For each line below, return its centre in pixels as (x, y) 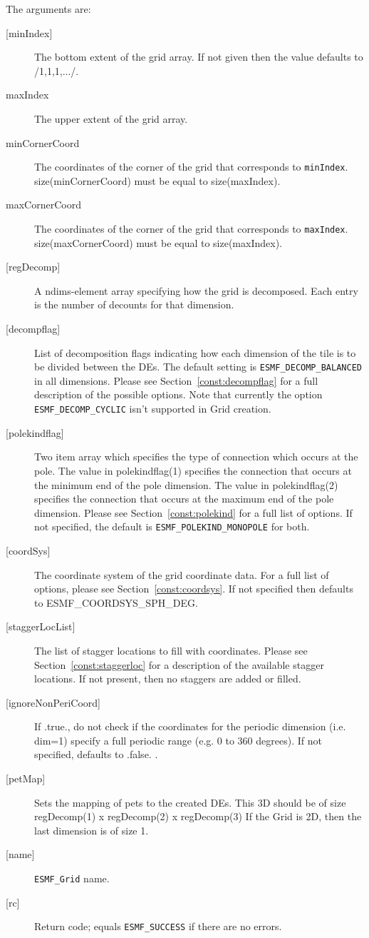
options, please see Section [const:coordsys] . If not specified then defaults (194, 589)
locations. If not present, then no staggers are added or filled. (168, 679)
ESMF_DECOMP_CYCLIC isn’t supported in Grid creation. (153, 409)
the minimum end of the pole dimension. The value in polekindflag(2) (186, 484)
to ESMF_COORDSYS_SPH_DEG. (116, 602)
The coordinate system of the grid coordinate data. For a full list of (182, 574)
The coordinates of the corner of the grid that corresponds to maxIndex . (191, 228)
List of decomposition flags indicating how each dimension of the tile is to (195, 352)
